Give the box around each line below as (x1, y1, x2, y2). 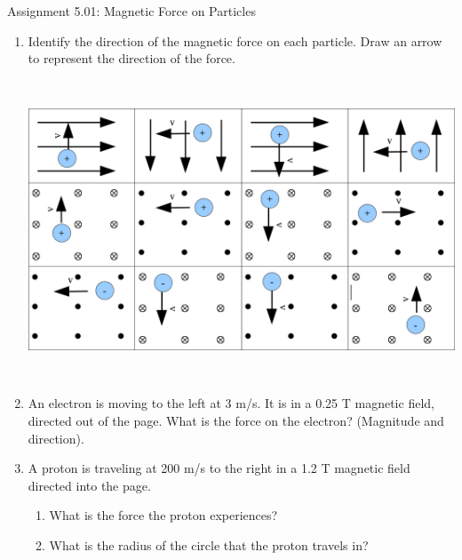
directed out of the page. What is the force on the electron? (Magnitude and (28, 411, 444, 429)
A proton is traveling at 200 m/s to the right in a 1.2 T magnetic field (28, 459, 410, 477)
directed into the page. (28, 476, 151, 494)
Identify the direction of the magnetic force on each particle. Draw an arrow (28, 31, 442, 50)
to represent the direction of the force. (28, 49, 235, 68)
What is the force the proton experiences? (49, 506, 278, 524)
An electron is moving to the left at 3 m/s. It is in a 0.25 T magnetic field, (28, 394, 434, 412)
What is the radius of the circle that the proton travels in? (49, 535, 369, 554)
